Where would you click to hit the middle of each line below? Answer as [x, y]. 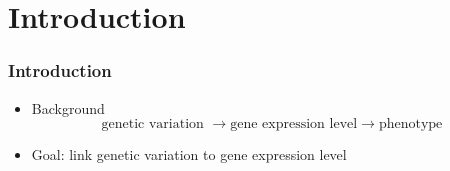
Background [68, 107]
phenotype [410, 124]
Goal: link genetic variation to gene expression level [189, 154]
